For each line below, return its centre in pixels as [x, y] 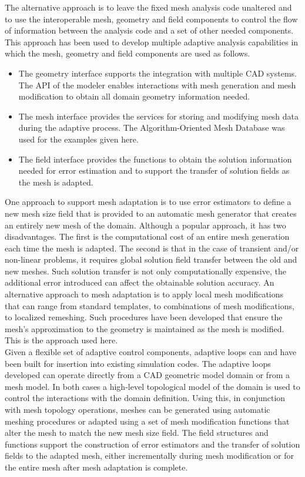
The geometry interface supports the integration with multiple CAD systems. [158, 73]
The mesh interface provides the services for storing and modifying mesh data [159, 116]
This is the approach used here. [61, 340]
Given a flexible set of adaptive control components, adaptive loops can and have [151, 352]
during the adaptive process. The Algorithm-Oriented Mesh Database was [152, 127]
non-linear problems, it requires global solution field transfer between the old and [151, 259]
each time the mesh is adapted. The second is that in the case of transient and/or [152, 248]
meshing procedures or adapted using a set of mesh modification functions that [147, 421]
